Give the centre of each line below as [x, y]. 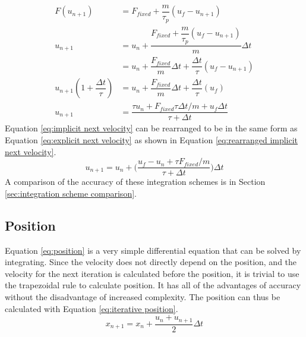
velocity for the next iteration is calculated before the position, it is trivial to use [152, 273]
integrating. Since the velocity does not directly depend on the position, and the [151, 262]
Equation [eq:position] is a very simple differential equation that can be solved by [153, 250]
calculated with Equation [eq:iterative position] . [92, 308]
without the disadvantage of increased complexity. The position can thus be [143, 296]
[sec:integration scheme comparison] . [71, 193]
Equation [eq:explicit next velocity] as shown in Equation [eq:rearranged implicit [152, 139]
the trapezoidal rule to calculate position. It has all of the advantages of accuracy [153, 285]
